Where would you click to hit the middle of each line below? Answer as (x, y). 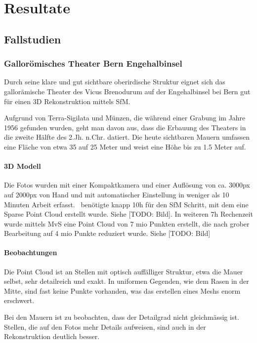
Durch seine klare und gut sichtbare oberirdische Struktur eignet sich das (115, 82)
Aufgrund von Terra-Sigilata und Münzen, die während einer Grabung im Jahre (125, 118)
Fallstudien (33, 39)
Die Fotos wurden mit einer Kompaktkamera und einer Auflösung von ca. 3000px (127, 185)
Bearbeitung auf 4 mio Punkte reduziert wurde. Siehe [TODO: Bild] (107, 233)
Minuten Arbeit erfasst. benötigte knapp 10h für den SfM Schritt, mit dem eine (126, 204)
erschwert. (19, 300)
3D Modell (22, 166)
